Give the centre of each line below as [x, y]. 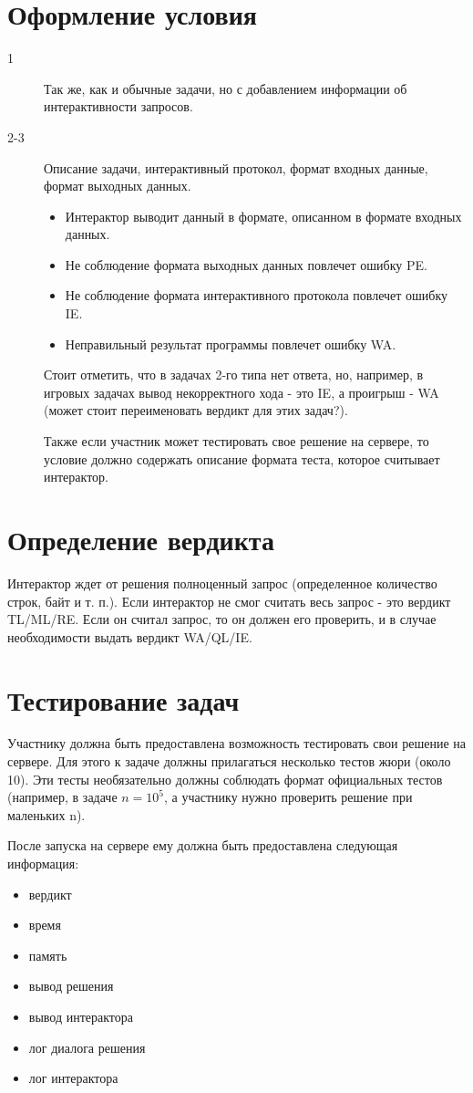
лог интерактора [73, 1078]
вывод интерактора [81, 1016]
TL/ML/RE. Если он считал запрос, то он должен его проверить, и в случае [222, 619]
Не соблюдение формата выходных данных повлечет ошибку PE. [246, 264]
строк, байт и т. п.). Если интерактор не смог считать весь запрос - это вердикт [229, 601]
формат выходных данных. [118, 186]
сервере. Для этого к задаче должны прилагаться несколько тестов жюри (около [229, 761]
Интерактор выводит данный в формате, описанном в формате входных [263, 216]
